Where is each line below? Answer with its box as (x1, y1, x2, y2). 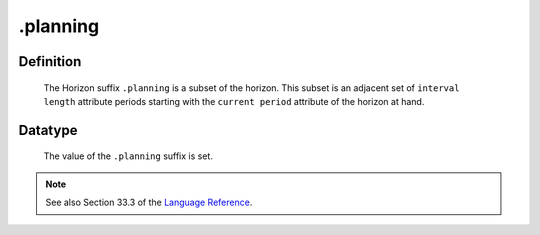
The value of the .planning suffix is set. (43, 150, 214, 162)
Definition (18, 53, 82, 70)
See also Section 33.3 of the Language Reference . (45, 196, 253, 209)
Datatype (18, 121, 78, 139)
